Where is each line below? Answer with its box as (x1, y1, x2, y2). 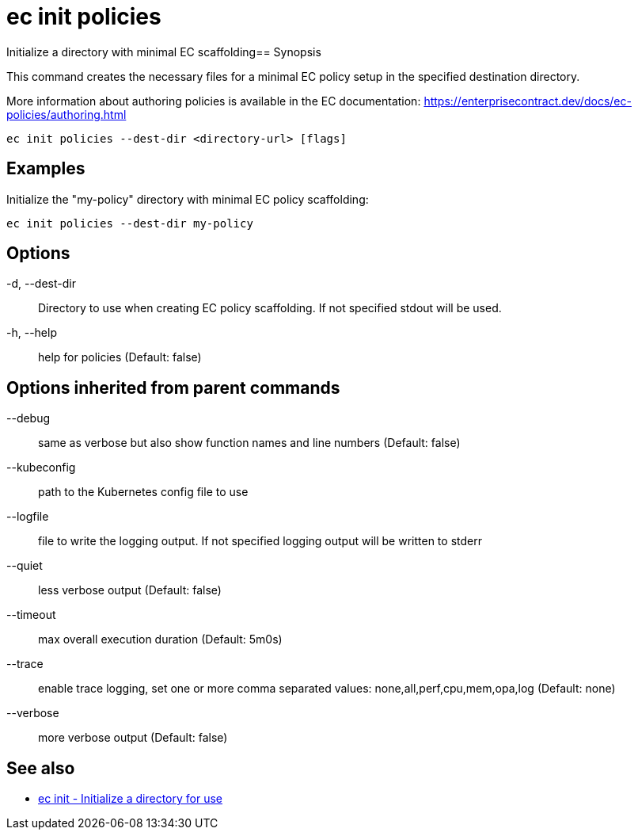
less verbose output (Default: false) (38, 583, 222, 597)
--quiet (6, 559, 43, 573)
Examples (6, 158, 85, 179)
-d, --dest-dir (6, 277, 76, 291)
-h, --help (6, 326, 57, 340)
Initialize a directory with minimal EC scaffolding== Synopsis (6, 44, 321, 59)
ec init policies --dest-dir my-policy (6, 216, 253, 230)
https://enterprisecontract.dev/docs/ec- (423, 94, 632, 108)
